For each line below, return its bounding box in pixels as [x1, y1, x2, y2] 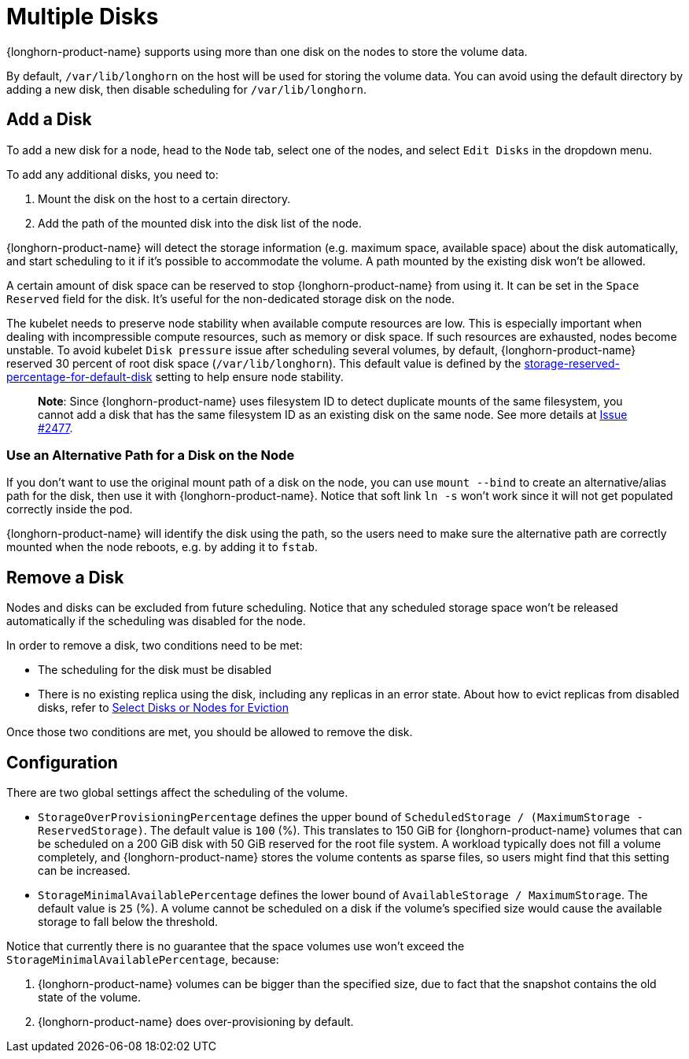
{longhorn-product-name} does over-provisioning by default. [38, 1015, 354, 1029]
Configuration [6, 752, 118, 772]
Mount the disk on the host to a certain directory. [38, 191, 291, 206]
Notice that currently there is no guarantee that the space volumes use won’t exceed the [6, 939, 465, 953]
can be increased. [38, 864, 131, 878]
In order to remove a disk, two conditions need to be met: [6, 639, 303, 653]
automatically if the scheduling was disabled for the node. [6, 614, 306, 628]
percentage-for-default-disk [6, 369, 153, 383]
